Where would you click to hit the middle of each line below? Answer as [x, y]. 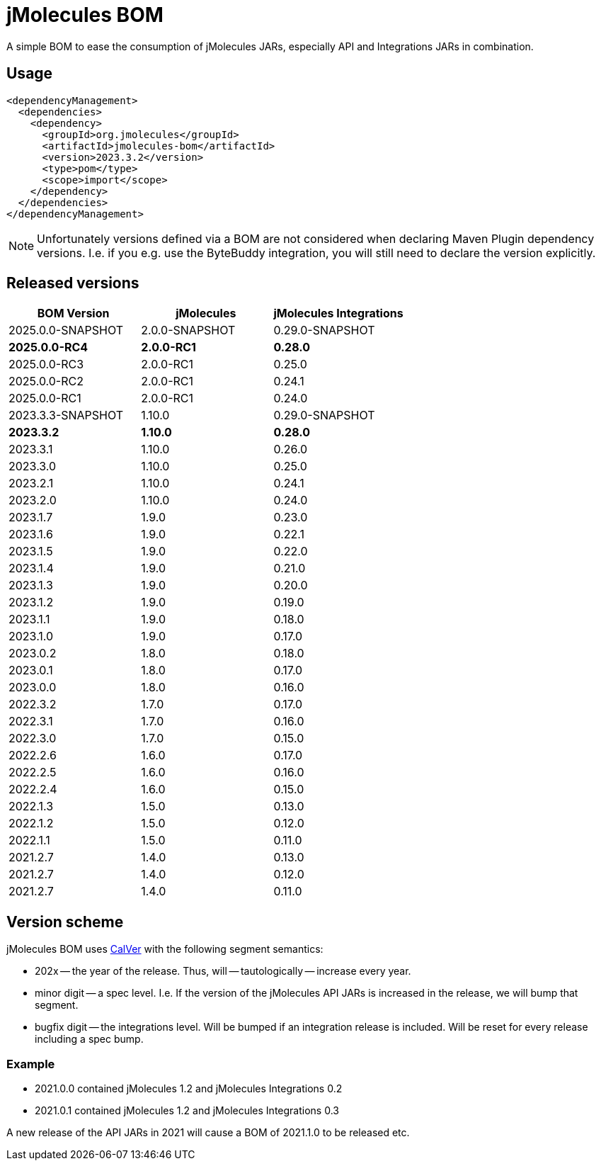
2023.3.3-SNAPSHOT [66, 415]
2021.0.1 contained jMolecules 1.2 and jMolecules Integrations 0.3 [187, 1111]
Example [31, 1064]
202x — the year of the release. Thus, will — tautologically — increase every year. [223, 971]
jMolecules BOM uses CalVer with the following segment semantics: [165, 949]
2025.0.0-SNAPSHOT [66, 330]
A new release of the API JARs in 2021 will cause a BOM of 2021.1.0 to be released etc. [208, 1133]
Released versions [73, 283]
